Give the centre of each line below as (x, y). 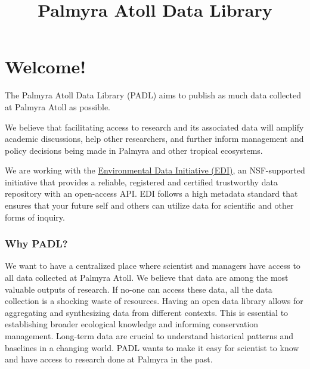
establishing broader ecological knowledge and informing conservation (132, 324)
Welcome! (46, 66)
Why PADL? (36, 244)
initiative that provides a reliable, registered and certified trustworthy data (141, 182)
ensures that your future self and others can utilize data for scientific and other (149, 205)
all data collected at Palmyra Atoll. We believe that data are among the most (147, 277)
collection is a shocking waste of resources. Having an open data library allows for (154, 301)
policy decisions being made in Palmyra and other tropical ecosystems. (134, 150)
